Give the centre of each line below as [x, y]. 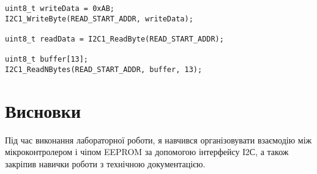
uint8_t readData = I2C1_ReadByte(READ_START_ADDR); [114, 39]
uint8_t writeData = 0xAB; [60, 9]
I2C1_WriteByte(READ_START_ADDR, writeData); [99, 19]
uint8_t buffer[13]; [47, 60]
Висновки [43, 110]
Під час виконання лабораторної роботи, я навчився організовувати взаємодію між [158, 140]
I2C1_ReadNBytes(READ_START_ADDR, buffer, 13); [104, 69]
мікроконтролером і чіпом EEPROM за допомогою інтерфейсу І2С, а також [147, 152]
